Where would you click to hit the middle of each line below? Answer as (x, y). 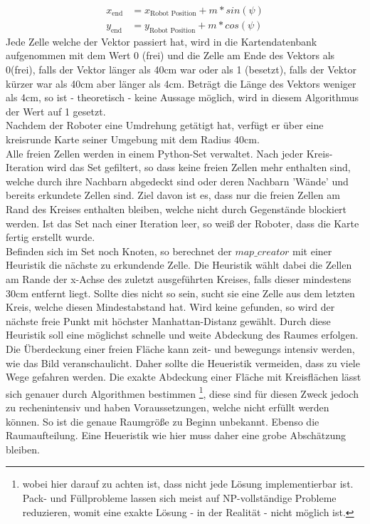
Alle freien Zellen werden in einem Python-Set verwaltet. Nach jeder (154, 153)
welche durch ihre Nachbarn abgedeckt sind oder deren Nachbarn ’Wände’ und (177, 181)
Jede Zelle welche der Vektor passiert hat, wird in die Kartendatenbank (162, 41)
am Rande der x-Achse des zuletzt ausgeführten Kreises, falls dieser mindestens (179, 278)
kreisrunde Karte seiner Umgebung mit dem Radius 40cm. (133, 139)
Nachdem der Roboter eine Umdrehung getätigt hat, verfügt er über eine (165, 125)
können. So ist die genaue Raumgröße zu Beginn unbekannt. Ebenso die (163, 421)
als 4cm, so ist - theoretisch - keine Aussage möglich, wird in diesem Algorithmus (183, 97)
